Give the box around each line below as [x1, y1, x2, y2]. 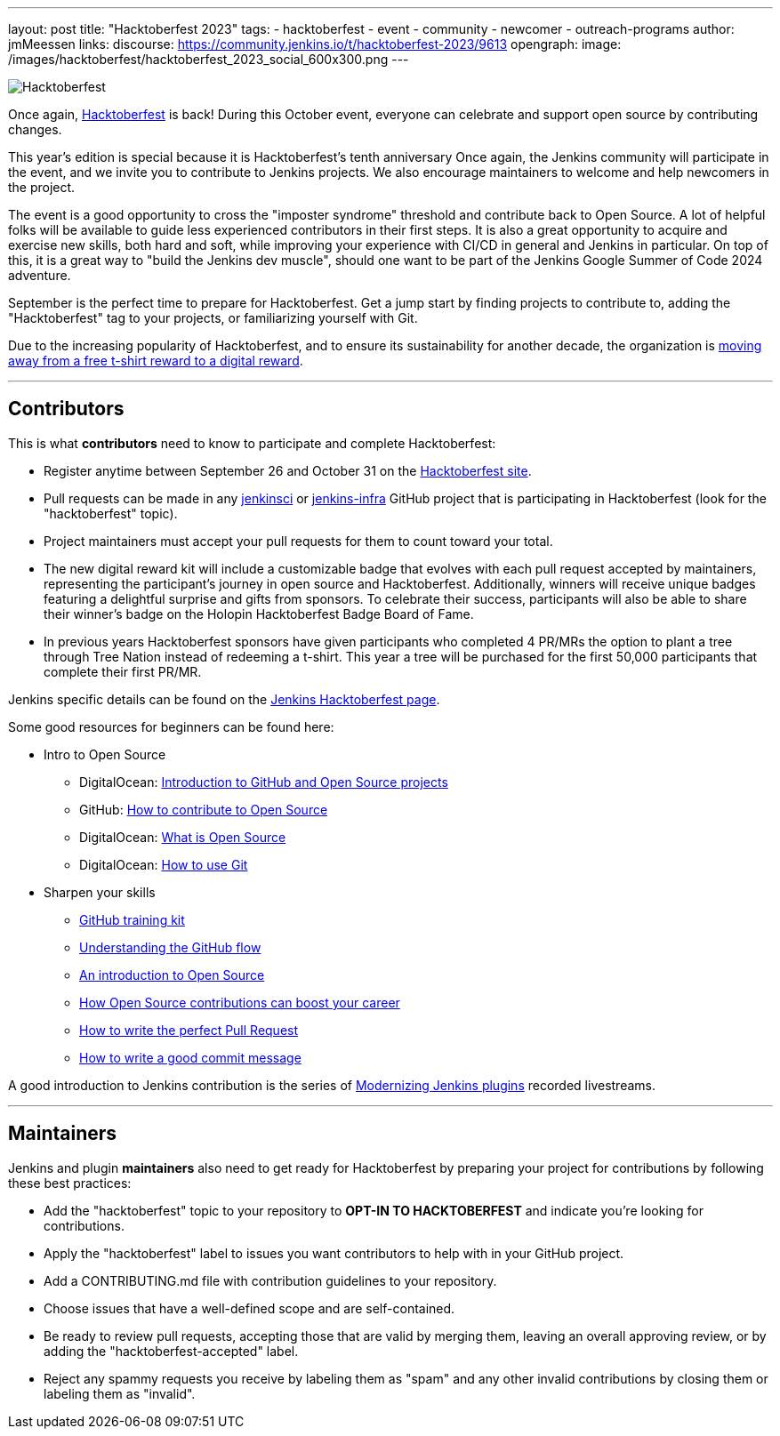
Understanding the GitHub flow [79, 939, 261, 955]
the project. [8, 180, 76, 195]
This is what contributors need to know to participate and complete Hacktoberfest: [8, 435, 496, 451]
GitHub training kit [79, 911, 185, 927]
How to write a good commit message [79, 1049, 302, 1065]
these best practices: [8, 1175, 132, 1191]
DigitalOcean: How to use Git [79, 856, 248, 872]
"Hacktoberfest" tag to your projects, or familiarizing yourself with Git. [8, 310, 418, 325]
